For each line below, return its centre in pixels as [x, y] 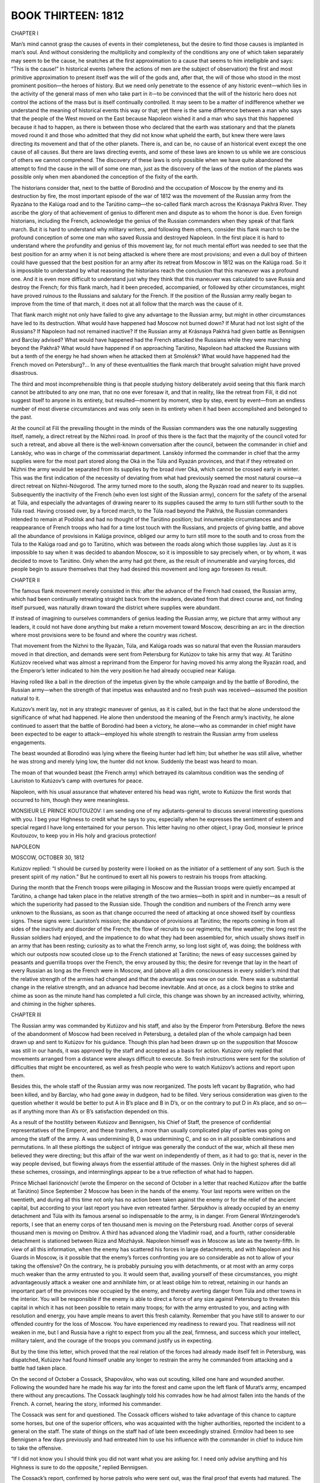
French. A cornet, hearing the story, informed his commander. [87, 1404]
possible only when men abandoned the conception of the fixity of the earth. [105, 177]
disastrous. [25, 373]
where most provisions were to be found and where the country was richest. [104, 635]
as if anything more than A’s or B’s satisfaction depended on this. [90, 1111]
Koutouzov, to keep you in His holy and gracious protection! [84, 836]
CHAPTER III [26, 1015]
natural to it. [26, 698]
